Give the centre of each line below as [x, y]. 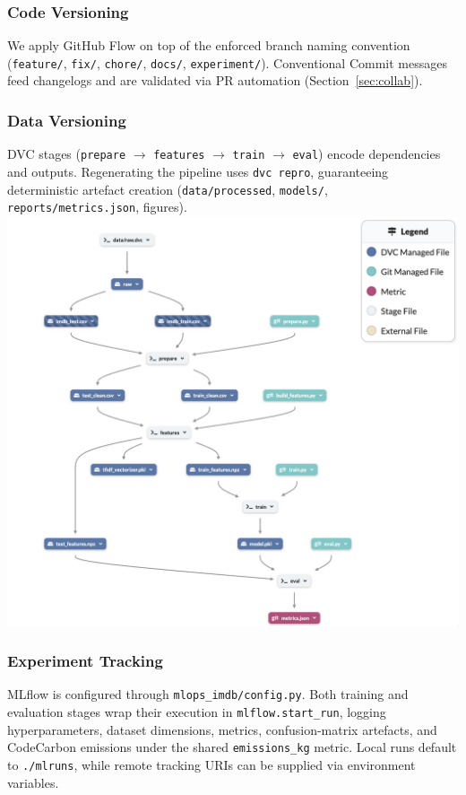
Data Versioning [67, 120]
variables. [33, 782]
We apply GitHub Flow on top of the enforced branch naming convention [209, 45]
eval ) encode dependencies [367, 154]
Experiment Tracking [85, 661]
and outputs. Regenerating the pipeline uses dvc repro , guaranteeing [198, 171]
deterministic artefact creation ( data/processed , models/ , [168, 189]
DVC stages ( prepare [67, 154]
